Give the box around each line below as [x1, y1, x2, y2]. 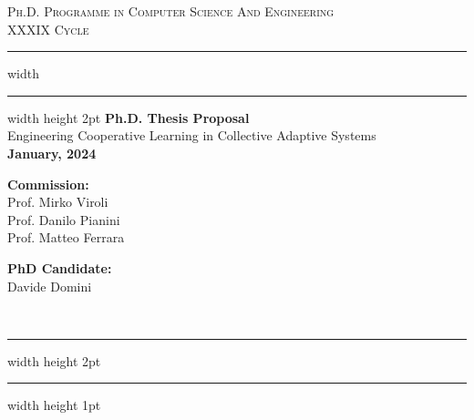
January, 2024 [7, 143, 97, 162]
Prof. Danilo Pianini [7, 210, 120, 229]
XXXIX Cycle [7, 19, 89, 38]
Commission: [7, 174, 89, 193]
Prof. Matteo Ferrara [7, 228, 125, 247]
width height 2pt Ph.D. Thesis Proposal [7, 108, 250, 127]
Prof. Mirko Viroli [7, 192, 108, 211]
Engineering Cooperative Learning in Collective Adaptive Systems [7, 126, 376, 145]
